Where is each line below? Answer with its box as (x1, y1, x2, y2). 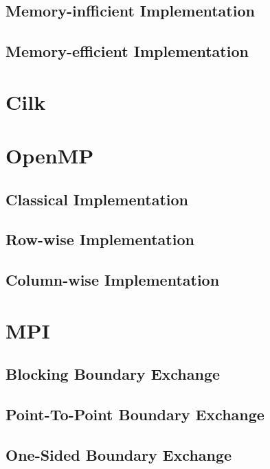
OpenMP (5, 141, 94, 170)
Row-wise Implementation (5, 229, 194, 250)
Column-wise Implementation (5, 269, 220, 290)
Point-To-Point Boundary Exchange (5, 404, 265, 425)
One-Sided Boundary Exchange (5, 444, 232, 465)
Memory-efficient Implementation (5, 41, 249, 62)
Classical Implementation (5, 188, 188, 209)
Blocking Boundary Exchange (5, 363, 221, 385)
